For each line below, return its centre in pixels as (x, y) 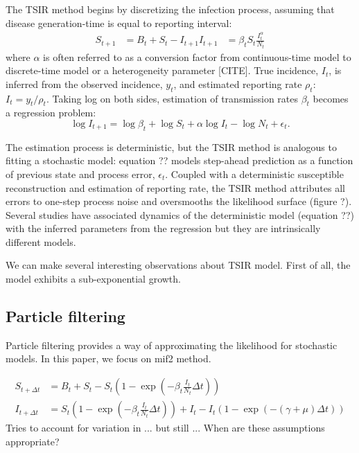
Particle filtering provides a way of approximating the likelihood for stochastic (172, 345)
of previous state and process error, (80, 174)
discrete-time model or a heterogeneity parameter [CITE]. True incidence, (162, 70)
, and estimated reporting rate (238, 83)
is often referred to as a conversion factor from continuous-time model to (197, 56)
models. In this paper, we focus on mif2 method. (108, 358)
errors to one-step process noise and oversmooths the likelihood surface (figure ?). (179, 201)
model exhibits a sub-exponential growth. (93, 279)
